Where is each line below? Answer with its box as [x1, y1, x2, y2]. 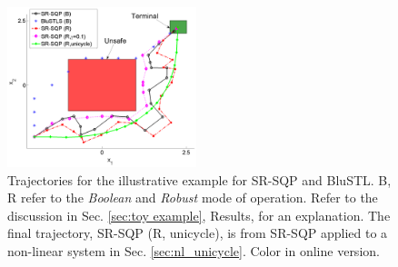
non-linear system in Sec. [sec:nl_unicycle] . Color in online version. [7, 242, 380, 261]
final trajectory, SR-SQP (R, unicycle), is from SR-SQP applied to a [7, 223, 388, 242]
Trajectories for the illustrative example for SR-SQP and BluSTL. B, [7, 170, 392, 189]
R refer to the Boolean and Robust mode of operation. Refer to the [7, 188, 378, 207]
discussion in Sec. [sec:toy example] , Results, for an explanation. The [7, 205, 391, 224]
